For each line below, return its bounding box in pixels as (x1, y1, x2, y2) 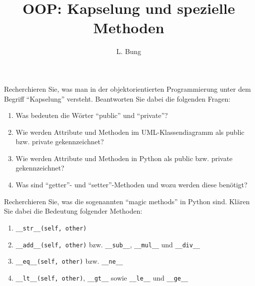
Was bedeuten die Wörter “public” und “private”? (15, 110, 168, 120)
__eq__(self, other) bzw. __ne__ (15, 256, 123, 266)
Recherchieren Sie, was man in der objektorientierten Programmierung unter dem (4, 83, 251, 94)
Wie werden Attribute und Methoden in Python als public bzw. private (15, 153, 233, 163)
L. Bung (116, 46, 141, 57)
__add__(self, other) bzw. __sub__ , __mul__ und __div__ (15, 239, 200, 249)
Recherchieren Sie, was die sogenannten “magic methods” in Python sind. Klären (4, 196, 250, 206)
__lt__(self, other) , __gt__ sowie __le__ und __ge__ (15, 272, 188, 283)
